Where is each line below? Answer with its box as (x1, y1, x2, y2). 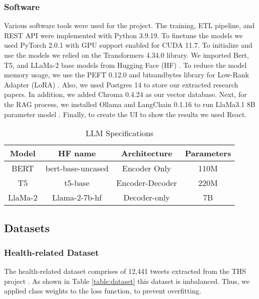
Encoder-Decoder (116, 177, 177, 189)
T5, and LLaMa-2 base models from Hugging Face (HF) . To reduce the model (4, 59, 247, 70)
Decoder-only (123, 191, 170, 204)
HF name (58, 147, 96, 159)
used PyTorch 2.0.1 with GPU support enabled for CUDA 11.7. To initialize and (4, 40, 252, 50)
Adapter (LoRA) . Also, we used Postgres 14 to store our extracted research (4, 79, 238, 89)
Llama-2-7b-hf (52, 191, 102, 204)
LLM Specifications (85, 127, 154, 139)
